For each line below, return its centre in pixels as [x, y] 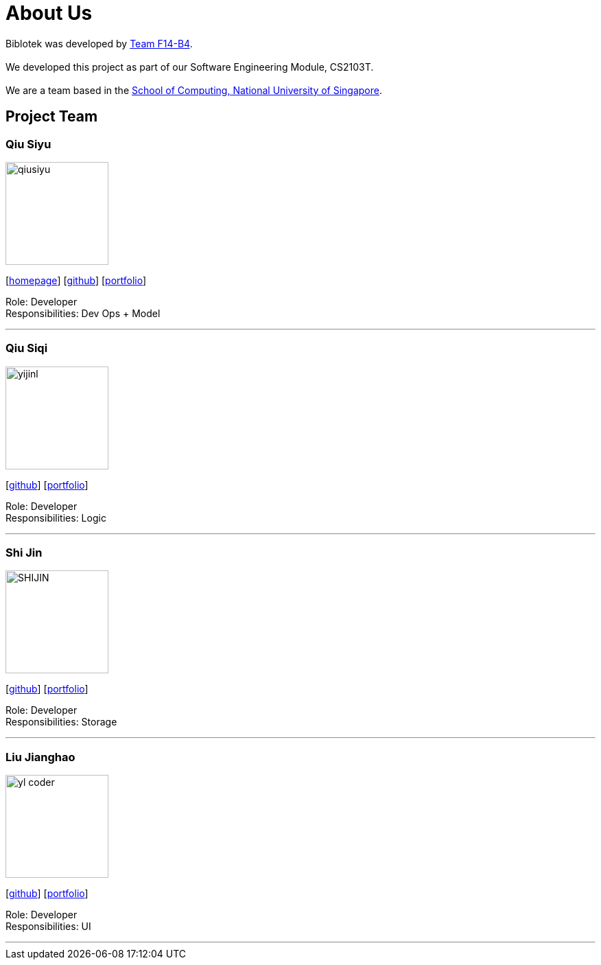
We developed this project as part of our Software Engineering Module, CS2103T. [190, 67]
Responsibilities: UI [48, 927]
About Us [49, 13]
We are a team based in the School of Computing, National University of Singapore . [194, 90]
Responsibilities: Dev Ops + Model [83, 313]
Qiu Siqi [27, 348]
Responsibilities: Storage [61, 722]
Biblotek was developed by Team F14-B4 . [99, 43]
